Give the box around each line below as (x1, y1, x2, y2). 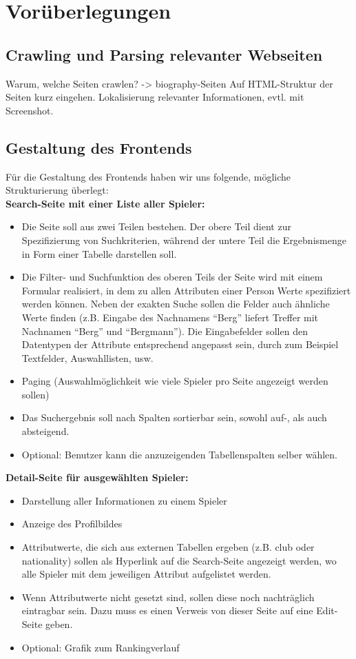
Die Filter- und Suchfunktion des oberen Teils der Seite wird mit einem (21, 270, 323, 284)
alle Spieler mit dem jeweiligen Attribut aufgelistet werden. (21, 567, 271, 581)
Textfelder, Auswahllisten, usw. (21, 350, 154, 365)
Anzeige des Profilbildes (21, 516, 123, 531)
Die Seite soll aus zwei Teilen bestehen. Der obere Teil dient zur (21, 219, 291, 234)
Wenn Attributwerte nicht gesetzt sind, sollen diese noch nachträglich (21, 589, 315, 604)
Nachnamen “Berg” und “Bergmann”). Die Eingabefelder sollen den (21, 323, 308, 338)
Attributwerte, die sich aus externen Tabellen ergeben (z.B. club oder (21, 540, 315, 554)
